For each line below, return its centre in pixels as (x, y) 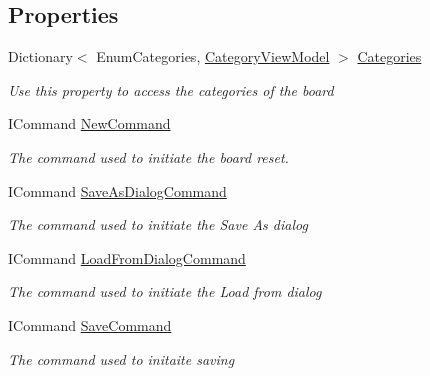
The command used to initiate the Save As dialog (158, 224)
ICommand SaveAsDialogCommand (117, 190)
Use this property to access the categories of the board (171, 89)
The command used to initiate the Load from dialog (165, 291)
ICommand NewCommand (89, 123)
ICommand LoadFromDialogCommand (127, 257)
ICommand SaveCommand (90, 324)
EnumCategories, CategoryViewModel (213, 56)
